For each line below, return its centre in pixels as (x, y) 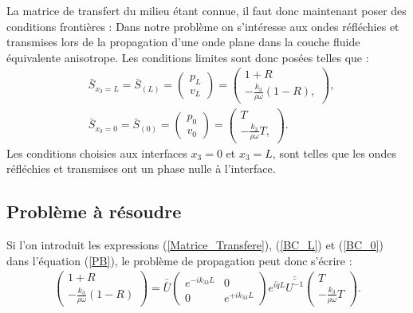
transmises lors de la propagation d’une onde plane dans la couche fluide (183, 42)
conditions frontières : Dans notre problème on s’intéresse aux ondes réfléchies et (203, 26)
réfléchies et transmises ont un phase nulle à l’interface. (141, 168)
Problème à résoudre (94, 211)
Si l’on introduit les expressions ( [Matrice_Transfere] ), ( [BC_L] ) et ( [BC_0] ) (195, 245)
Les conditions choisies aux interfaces (97, 153)
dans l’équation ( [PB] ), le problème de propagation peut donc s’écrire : (179, 260)
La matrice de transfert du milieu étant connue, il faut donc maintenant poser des (206, 10)
